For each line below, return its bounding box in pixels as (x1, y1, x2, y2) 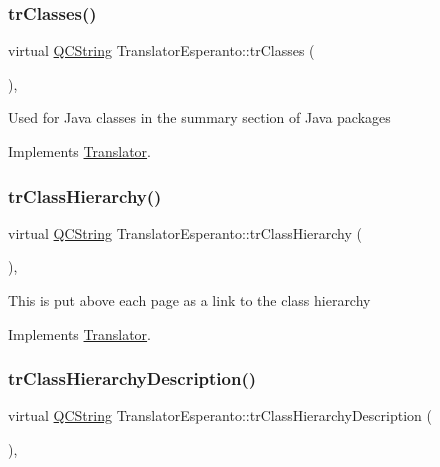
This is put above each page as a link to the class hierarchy (8, 290, 371, 310)
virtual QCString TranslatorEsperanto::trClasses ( (8, 40, 315, 61)
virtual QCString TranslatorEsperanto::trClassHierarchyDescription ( (8, 405, 432, 426)
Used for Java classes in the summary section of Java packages (8, 107, 391, 128)
